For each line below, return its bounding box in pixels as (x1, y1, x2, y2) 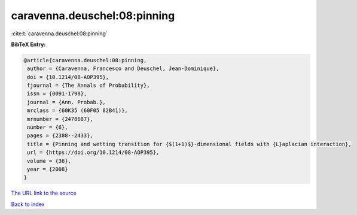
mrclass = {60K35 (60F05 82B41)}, (27, 107, 128, 114)
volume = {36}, (27, 158, 72, 164)
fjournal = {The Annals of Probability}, (27, 82, 150, 89)
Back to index (11, 201, 45, 208)
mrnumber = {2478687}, (27, 116, 94, 122)
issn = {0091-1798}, (27, 90, 87, 97)
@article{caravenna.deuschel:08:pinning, (23, 57, 147, 63)
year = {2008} (27, 166, 68, 172)
